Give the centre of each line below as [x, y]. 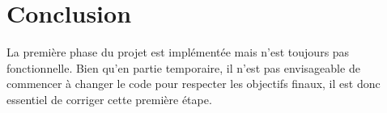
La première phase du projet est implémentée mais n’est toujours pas [178, 52]
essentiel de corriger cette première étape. [109, 99]
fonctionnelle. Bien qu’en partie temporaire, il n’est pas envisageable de [183, 67]
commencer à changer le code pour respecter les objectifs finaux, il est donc [193, 84]
